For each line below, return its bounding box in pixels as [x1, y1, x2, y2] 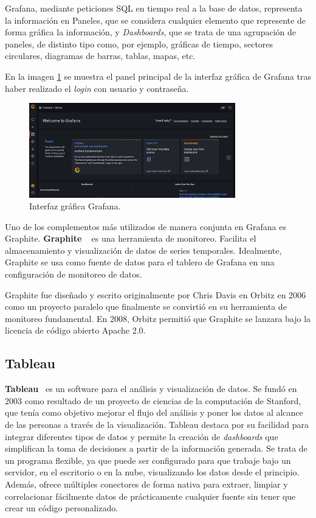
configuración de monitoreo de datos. [5, 268, 142, 281]
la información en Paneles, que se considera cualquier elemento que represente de [5, 13, 306, 26]
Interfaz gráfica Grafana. [29, 200, 121, 212]
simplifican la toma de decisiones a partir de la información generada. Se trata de [5, 442, 307, 455]
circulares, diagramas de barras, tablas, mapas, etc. [5, 49, 196, 62]
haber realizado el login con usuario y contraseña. [5, 82, 189, 94]
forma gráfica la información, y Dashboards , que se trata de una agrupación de [5, 26, 296, 38]
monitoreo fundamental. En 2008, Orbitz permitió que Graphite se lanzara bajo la [5, 312, 311, 324]
